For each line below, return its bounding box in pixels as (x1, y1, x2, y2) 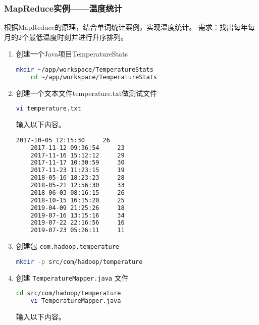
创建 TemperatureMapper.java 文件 (16, 272, 129, 283)
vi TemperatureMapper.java (30, 297, 121, 305)
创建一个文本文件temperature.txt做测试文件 (16, 87, 158, 98)
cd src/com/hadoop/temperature (16, 290, 121, 297)
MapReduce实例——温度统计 (4, 2, 122, 14)
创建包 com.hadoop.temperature (16, 241, 119, 251)
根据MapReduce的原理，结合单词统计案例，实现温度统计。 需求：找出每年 (4, 22, 248, 32)
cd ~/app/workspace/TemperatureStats (30, 73, 158, 81)
